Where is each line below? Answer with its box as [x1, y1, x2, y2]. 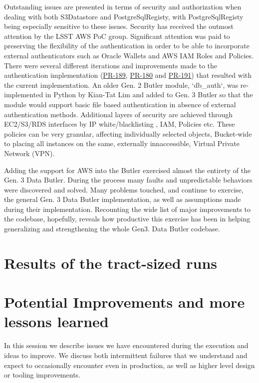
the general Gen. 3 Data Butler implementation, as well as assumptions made [4, 194, 241, 204]
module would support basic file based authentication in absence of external [4, 99, 236, 109]
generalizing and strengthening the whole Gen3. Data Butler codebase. [4, 223, 220, 234]
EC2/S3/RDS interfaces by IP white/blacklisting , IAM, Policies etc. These [4, 119, 235, 129]
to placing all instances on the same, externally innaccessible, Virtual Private [4, 138, 240, 149]
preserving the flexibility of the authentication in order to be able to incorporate [4, 40, 250, 51]
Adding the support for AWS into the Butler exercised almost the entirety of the [4, 165, 251, 175]
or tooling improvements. [4, 370, 80, 380]
